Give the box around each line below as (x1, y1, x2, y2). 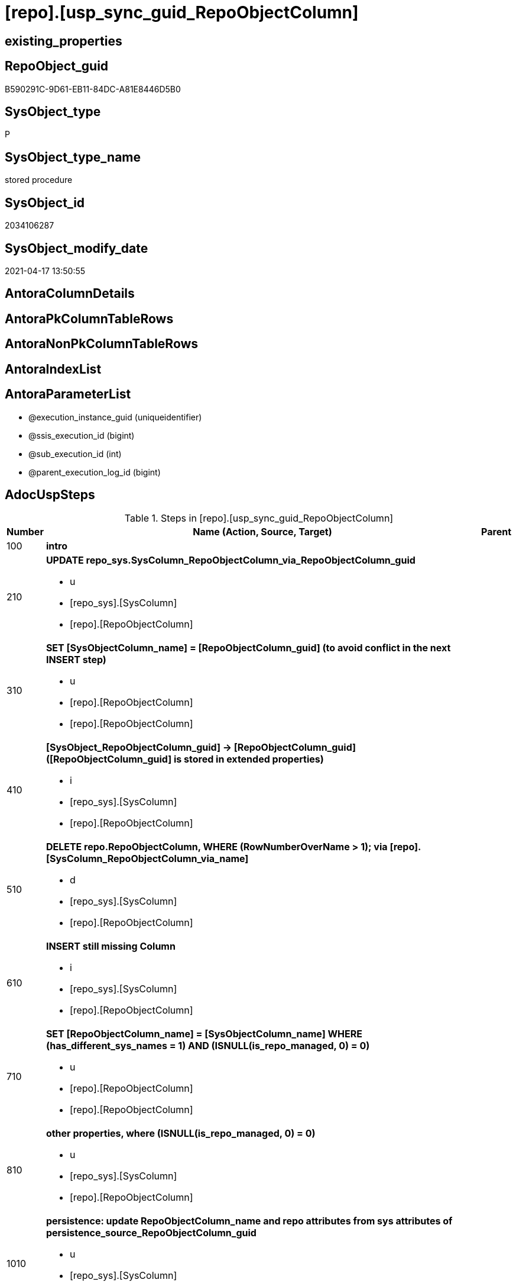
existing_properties (5, 33, 122, 49)
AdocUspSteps (5, 487, 95, 502)
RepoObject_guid (5, 59, 109, 74)
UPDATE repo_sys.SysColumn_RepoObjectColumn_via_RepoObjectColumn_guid (46, 554, 416, 567)
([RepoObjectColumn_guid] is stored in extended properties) (46, 753, 324, 766)
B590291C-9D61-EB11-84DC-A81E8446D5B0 (5, 83, 181, 94)
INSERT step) (46, 654, 106, 666)
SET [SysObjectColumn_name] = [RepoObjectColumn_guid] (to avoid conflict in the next (46, 642, 451, 654)
